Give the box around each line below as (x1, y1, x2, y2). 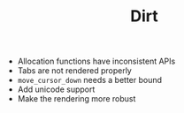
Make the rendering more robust (17, 94, 136, 104)
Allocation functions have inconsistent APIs (17, 56, 176, 67)
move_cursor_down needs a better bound (17, 75, 162, 86)
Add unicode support (17, 84, 96, 94)
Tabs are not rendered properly (17, 65, 133, 76)
